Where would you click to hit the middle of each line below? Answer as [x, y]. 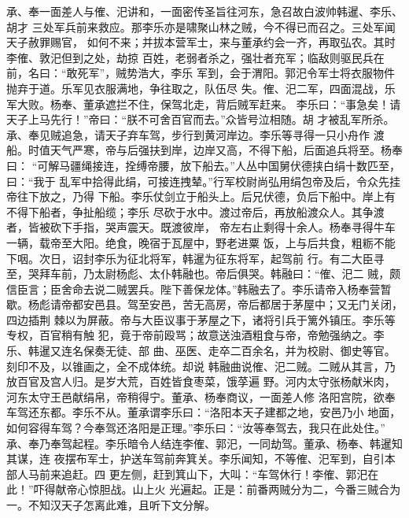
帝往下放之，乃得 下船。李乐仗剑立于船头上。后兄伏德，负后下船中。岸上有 [201, 196]
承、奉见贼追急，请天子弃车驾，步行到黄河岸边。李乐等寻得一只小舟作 [188, 134]
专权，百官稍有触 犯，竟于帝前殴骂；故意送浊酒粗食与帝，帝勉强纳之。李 [195, 335]
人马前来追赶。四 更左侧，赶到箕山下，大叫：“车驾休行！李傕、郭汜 [192, 474]
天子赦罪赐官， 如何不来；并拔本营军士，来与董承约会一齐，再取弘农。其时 [201, 42]
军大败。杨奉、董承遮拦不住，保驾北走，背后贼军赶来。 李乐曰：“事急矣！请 [204, 104]
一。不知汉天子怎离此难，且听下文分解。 [111, 505]
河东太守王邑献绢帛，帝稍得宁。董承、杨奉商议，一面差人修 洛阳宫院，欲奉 [201, 396]
